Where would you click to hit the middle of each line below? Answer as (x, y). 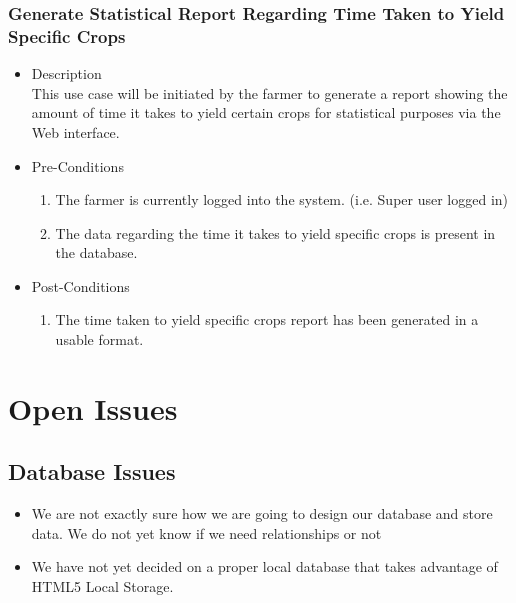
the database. (96, 252)
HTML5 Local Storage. (102, 586)
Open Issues (93, 407)
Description (66, 73)
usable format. (99, 339)
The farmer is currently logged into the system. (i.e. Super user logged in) (282, 199)
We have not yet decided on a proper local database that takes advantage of (264, 566)
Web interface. (75, 131)
